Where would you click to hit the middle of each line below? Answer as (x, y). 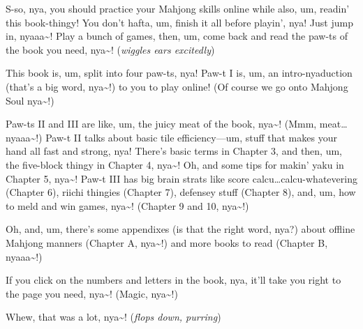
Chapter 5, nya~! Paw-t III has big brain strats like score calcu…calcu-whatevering (181, 178)
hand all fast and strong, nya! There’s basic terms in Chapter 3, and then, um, (174, 151)
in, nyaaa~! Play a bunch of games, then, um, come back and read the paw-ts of (177, 36)
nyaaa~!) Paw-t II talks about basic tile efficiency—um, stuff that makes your (171, 137)
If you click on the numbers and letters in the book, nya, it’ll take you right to (173, 280)
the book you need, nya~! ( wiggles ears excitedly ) (110, 49)
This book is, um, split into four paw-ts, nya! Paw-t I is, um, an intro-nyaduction (179, 73)
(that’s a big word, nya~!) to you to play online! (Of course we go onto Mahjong (177, 86)
